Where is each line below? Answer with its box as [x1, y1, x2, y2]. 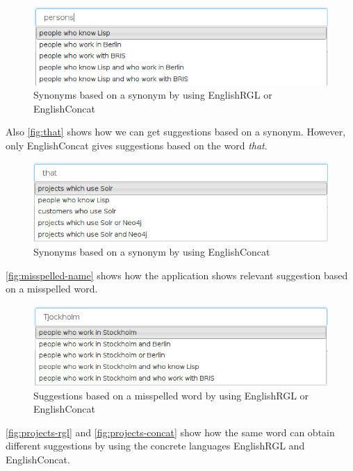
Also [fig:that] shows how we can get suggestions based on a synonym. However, [6, 124, 346, 139]
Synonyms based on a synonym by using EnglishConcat [33, 244, 270, 258]
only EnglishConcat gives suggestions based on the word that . [6, 138, 268, 153]
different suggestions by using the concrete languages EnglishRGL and [6, 438, 305, 453]
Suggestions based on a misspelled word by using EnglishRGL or [33, 388, 309, 402]
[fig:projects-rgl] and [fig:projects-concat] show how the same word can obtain [6, 424, 335, 439]
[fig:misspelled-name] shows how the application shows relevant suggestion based [6, 267, 348, 282]
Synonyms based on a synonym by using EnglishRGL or [33, 88, 272, 102]
